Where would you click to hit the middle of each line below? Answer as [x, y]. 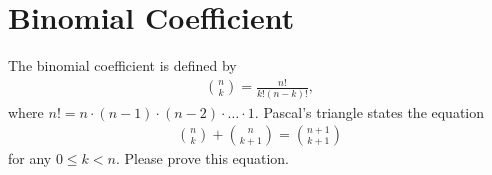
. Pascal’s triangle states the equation [369, 111]
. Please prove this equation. [202, 158]
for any [30, 158]
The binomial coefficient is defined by [122, 65]
